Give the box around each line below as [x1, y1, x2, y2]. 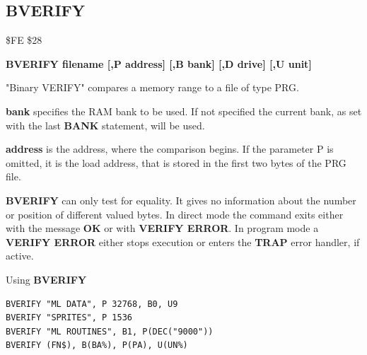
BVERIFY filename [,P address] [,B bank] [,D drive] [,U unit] [6, 56, 312, 71]
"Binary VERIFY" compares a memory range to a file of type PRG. [6, 80, 299, 95]
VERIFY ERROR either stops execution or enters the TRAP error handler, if [6, 234, 360, 249]
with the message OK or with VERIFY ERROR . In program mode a [6, 221, 319, 235]
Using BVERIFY [6, 272, 87, 286]
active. [6, 248, 34, 263]
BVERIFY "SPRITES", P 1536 [6, 313, 132, 323]
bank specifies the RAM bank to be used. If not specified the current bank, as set [6, 103, 362, 118]
